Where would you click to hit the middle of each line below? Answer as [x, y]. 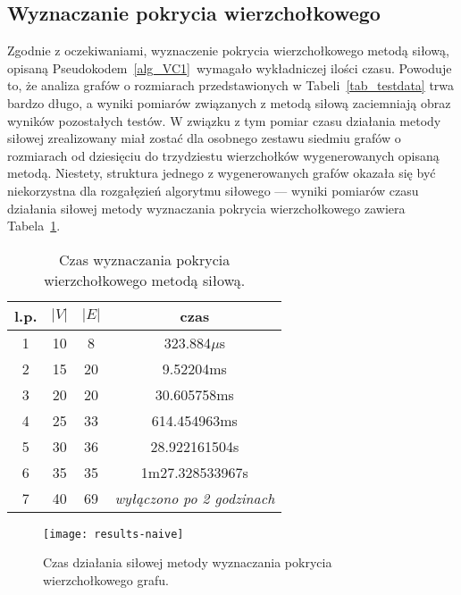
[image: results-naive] [113, 534]
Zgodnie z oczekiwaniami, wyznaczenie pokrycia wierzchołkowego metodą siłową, [228, 50]
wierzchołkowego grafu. [106, 579]
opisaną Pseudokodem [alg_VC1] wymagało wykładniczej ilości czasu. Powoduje [230, 67]
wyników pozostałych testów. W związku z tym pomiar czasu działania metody [224, 120]
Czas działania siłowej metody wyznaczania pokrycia [188, 562]
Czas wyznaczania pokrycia [145, 259]
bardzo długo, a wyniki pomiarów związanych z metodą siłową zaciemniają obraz [229, 102]
